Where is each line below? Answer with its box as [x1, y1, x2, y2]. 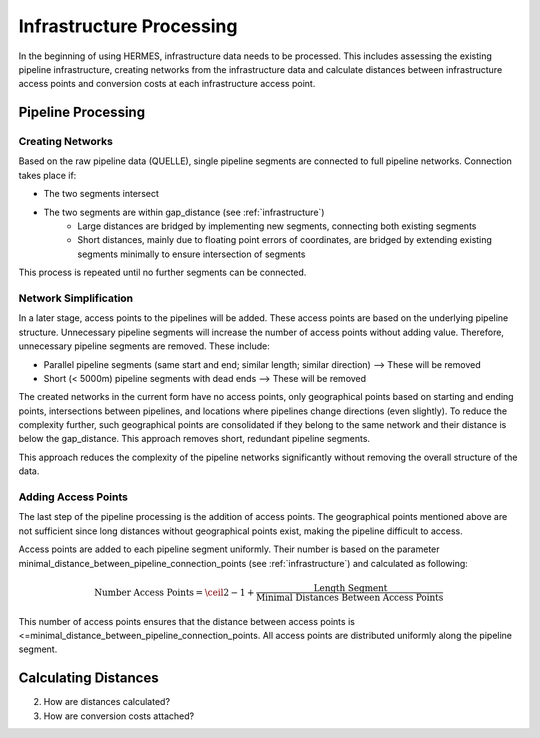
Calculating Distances [18, 670, 159, 687]
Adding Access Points [18, 490, 129, 504]
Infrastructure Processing [18, 15, 238, 37]
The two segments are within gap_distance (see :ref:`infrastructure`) [43, 206, 325, 218]
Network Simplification [18, 291, 134, 305]
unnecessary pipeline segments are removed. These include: [18, 340, 270, 352]
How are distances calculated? [43, 696, 170, 708]
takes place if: [18, 169, 77, 181]
